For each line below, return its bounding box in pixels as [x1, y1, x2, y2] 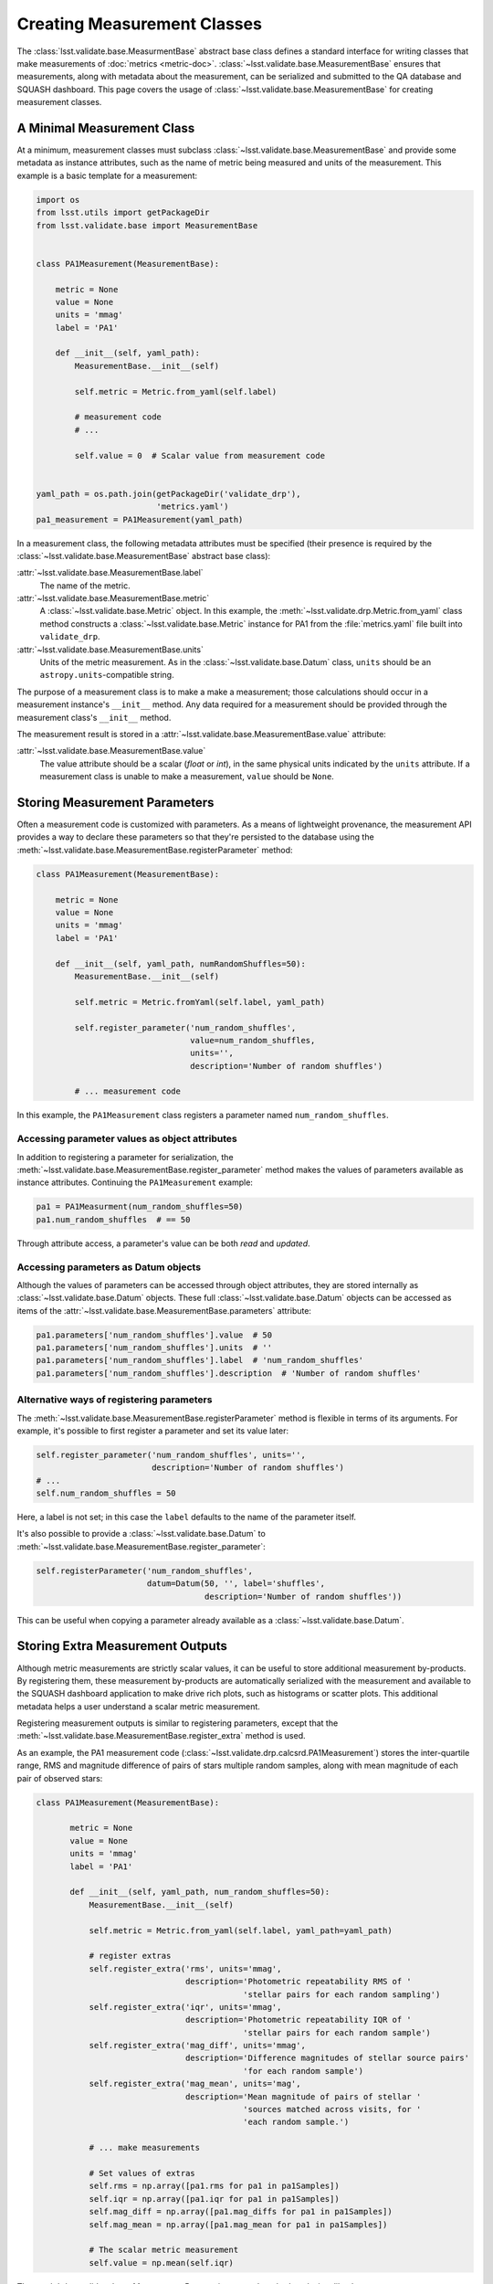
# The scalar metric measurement [89, 2245, 239, 2256]
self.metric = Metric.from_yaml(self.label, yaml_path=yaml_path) [89, 1925, 393, 1936]
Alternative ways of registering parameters [16, 1393, 213, 1406]
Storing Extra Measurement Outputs [16, 1638, 227, 1654]
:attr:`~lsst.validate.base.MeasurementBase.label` [16, 567, 205, 578]
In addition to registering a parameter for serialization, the [16, 1151, 234, 1162]
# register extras [89, 1951, 172, 1961]
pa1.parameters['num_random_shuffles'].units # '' [36, 1343, 273, 1353]
